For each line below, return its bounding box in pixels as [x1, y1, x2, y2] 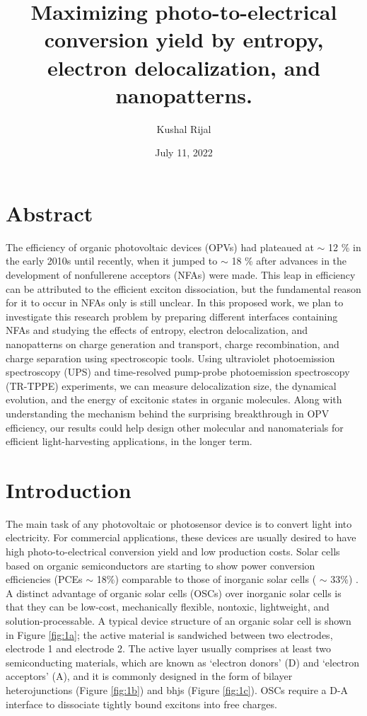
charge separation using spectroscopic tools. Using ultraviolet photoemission [6, 350, 335, 365]
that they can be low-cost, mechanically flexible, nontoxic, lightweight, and [6, 599, 330, 614]
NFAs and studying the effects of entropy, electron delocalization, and [6, 323, 308, 337]
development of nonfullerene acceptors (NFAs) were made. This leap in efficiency [6, 267, 356, 282]
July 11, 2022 [155, 145, 213, 160]
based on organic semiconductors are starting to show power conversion [6, 558, 315, 572]
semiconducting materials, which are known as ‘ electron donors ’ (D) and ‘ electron [6, 654, 360, 669]
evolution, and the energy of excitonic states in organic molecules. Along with [6, 392, 342, 407]
